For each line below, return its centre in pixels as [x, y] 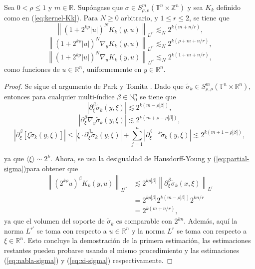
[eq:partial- [233, 158]
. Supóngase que [98, 7]
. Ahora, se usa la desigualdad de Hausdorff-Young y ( [133, 158]
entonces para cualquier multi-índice [59, 97]
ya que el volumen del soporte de [54, 221]
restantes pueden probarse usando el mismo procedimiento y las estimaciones [122, 250]
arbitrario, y [139, 18]
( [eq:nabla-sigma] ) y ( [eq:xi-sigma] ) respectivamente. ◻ [89, 260]
